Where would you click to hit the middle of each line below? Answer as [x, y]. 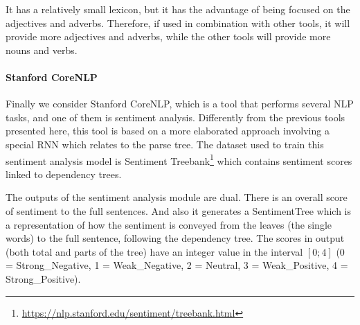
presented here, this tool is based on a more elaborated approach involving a [168, 131]
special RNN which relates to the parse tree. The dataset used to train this [165, 144]
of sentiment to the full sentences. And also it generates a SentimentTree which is [179, 210]
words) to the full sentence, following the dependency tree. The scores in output [175, 238]
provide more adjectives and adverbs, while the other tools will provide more [168, 36]
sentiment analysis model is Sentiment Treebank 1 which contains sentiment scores [179, 159]
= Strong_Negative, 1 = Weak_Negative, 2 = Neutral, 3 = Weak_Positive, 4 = [177, 265]
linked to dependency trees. [64, 174]
